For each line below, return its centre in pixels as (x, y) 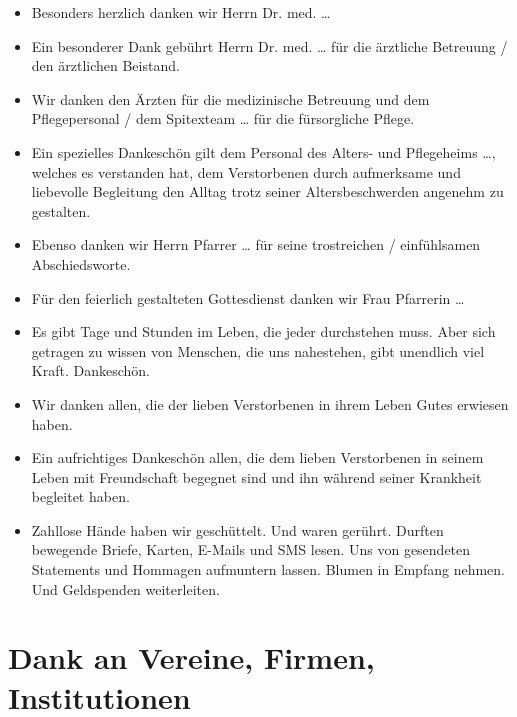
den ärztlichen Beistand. (105, 65)
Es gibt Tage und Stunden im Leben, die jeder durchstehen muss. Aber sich (263, 331)
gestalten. (61, 210)
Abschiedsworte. (81, 263)
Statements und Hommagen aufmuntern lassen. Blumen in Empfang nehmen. (268, 569)
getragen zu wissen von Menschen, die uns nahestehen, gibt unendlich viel (258, 350)
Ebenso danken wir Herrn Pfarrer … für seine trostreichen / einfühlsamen (256, 244)
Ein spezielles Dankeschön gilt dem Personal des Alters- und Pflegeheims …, (263, 151)
